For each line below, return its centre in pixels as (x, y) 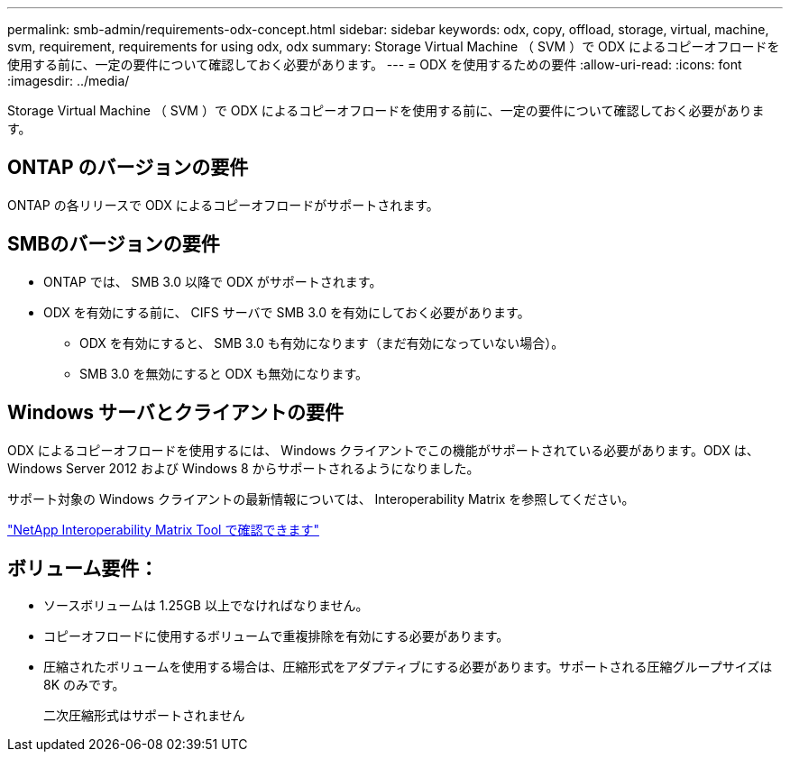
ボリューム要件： (83, 568)
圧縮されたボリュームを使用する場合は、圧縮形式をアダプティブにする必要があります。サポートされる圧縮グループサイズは (408, 667)
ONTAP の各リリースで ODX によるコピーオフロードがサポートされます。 (223, 205)
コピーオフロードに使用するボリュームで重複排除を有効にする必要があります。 (276, 636)
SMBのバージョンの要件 (114, 244)
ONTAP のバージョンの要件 (128, 168)
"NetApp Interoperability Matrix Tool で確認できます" (163, 529)
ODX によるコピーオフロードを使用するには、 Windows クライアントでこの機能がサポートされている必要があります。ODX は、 (383, 450)
